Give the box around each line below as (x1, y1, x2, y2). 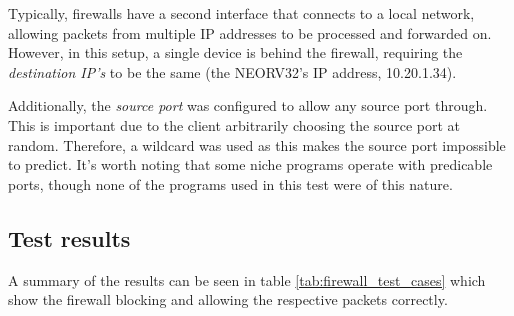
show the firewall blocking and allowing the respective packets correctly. (8, 289, 448, 310)
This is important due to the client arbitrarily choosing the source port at (8, 114, 461, 135)
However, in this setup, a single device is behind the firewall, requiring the (8, 42, 463, 63)
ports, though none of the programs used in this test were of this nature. (8, 173, 453, 194)
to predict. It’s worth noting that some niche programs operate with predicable (8, 154, 493, 175)
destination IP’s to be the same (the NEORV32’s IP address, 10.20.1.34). (8, 61, 457, 82)
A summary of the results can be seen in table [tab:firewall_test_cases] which (8, 269, 486, 290)
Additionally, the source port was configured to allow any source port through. (8, 95, 488, 116)
